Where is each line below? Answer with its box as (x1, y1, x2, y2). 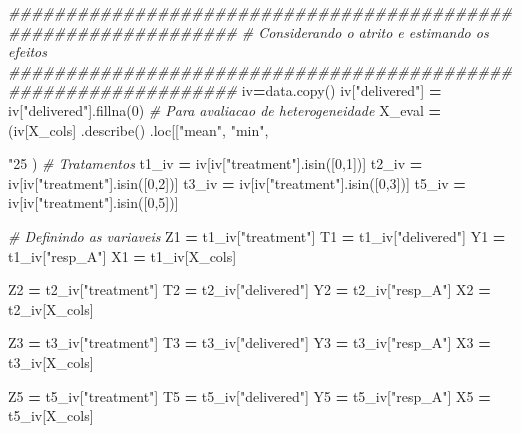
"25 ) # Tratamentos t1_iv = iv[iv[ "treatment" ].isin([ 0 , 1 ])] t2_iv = (8, 153, 423, 174)
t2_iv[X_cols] (8, 298, 94, 319)
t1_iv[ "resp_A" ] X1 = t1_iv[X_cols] (8, 245, 237, 266)
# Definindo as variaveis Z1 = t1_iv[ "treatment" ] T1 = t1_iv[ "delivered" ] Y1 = (8, 225, 506, 246)
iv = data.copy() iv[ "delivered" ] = (241, 80, 442, 101)
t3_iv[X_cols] (8, 351, 94, 372)
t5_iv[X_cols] (8, 405, 94, 426)
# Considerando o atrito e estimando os (241, 21, 489, 42)
